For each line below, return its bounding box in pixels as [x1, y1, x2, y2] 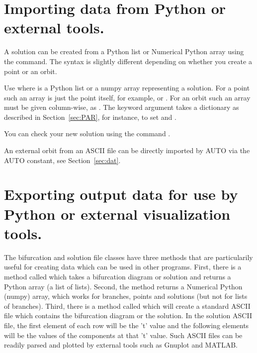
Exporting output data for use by [4, 184, 238, 204]
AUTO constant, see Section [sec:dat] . [4, 155, 121, 165]
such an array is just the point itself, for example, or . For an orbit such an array [4, 92, 251, 102]
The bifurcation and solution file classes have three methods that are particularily [4, 252, 253, 262]
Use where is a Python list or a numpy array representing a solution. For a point [4, 83, 250, 93]
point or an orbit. [4, 66, 57, 76]
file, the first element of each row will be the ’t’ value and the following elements [4, 320, 249, 330]
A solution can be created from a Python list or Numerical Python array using [4, 46, 244, 57]
